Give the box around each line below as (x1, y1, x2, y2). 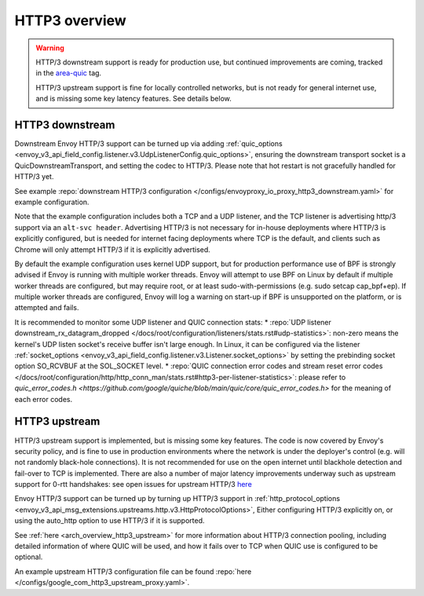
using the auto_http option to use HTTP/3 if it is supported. (14, 516, 205, 525)
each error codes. (14, 394, 73, 404)
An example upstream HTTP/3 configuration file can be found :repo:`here (14, 566, 252, 576)
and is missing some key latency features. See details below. (35, 94, 232, 104)
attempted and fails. (14, 303, 79, 313)
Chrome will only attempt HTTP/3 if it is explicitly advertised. (14, 244, 211, 254)
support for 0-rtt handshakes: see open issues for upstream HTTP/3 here (14, 480, 253, 489)
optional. (14, 552, 43, 561)
